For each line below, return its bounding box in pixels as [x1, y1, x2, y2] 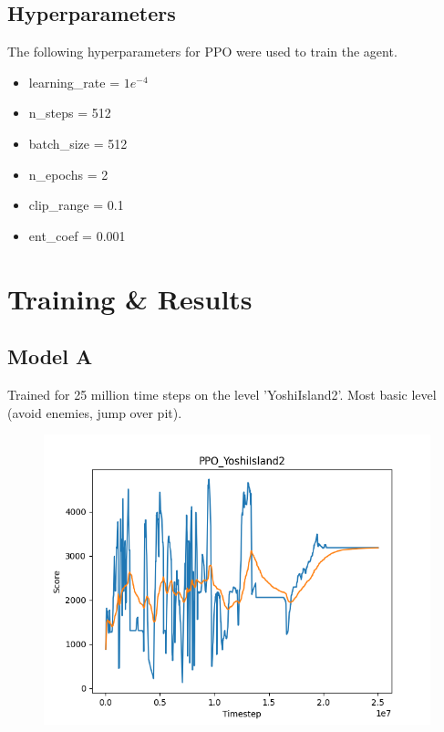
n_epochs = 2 [28, 164, 108, 183]
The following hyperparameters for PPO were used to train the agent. [7, 42, 398, 61]
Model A [7, 342, 93, 371]
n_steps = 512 [28, 103, 111, 122]
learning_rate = [28, 72, 120, 91]
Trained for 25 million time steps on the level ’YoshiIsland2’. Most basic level [7, 384, 437, 403]
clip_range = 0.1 [28, 195, 124, 214]
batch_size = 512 [28, 133, 128, 152]
